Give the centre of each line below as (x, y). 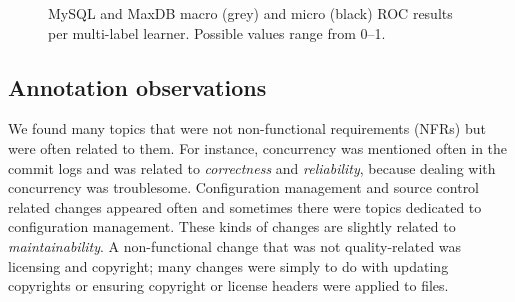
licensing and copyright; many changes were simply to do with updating (228, 265)
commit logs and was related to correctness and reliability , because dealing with (252, 167)
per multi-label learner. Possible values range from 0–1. (217, 32)
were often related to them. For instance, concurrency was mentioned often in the (258, 147)
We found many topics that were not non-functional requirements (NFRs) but (247, 128)
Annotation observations (137, 86)
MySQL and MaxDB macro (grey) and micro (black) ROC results (250, 13)
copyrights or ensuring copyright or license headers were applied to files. (228, 285)
